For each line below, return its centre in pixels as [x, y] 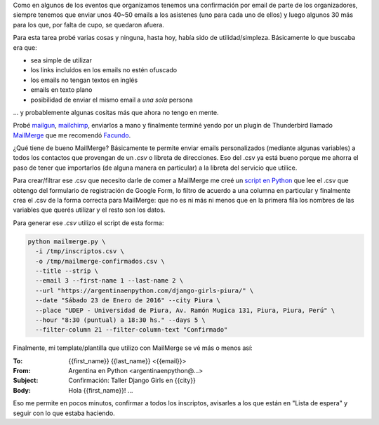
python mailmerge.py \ [67, 241]
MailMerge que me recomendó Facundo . [72, 135]
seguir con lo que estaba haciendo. [64, 413]
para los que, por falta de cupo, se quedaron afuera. [88, 25]
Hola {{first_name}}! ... [101, 390]
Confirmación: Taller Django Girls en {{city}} [132, 380]
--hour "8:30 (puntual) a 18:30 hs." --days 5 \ [121, 320]
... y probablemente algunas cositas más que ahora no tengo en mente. [116, 112]
